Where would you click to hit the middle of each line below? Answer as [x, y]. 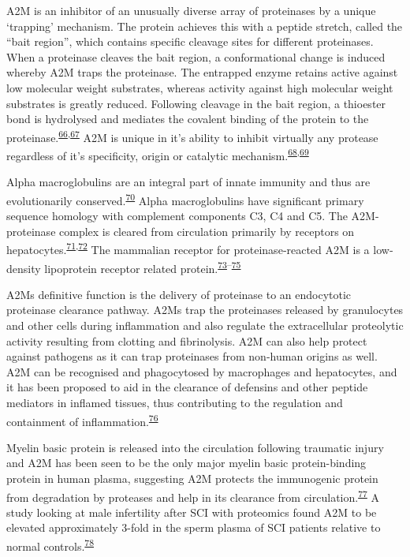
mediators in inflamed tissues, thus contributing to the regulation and [175, 402]
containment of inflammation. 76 [82, 420]
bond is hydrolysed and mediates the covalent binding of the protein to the [188, 119]
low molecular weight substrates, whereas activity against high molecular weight [200, 87]
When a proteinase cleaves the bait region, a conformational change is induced [196, 56]
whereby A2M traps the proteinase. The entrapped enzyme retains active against [202, 72]
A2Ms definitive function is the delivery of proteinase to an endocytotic [179, 294]
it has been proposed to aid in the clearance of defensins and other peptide [187, 387]
